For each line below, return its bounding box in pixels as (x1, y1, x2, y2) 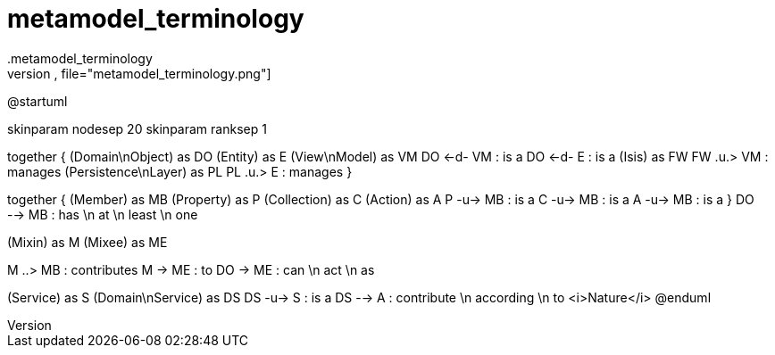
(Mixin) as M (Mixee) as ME (7, 234, 168, 250)
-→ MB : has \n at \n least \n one (7, 206, 198, 222)
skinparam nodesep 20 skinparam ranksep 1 (7, 120, 267, 136)
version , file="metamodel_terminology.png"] (7, 65, 271, 81)
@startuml (7, 93, 68, 109)
